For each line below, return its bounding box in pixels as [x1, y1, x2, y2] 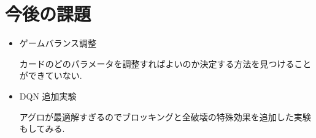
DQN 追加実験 [19, 89, 77, 102]
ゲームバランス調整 [19, 37, 97, 49]
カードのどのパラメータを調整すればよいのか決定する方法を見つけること [19, 57, 312, 70]
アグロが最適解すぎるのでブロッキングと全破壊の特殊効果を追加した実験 [19, 110, 311, 123]
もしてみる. [19, 122, 65, 135]
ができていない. [19, 69, 82, 82]
